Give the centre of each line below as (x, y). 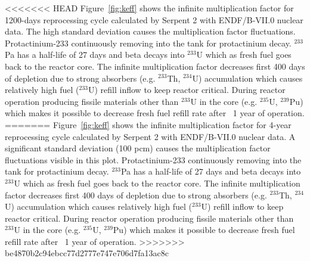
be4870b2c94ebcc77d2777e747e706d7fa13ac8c (87, 253)
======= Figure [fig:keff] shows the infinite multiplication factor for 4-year (148, 124)
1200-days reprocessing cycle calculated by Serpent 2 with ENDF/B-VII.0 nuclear (154, 19)
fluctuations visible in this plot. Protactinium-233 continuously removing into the (153, 159)
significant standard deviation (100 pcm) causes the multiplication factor (138, 148)
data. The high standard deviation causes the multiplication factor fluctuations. (150, 31)
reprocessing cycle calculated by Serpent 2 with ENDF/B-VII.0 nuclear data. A (150, 136)
